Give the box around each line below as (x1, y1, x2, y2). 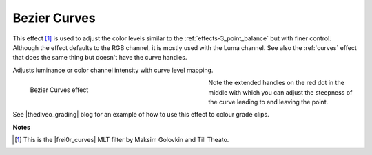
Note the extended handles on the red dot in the (208, 79, 344, 87)
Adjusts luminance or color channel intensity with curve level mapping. (12, 66, 214, 74)
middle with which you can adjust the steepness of (208, 88, 353, 96)
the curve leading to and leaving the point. (208, 97, 329, 106)
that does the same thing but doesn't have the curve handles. (12, 53, 187, 62)
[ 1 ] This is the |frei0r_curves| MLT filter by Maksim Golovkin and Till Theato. (14, 136, 229, 144)
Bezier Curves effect (30, 86, 89, 94)
